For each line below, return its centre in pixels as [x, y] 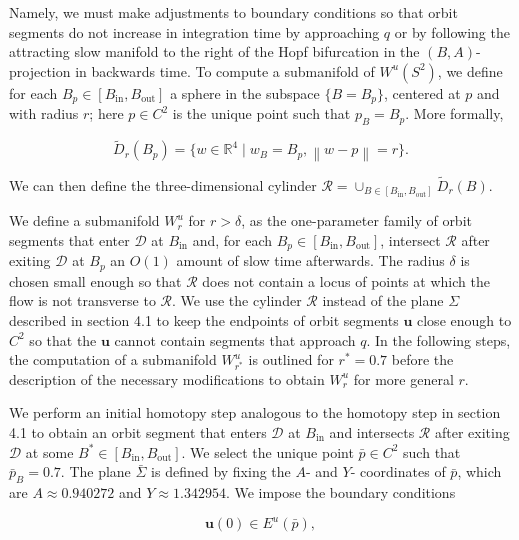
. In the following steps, [438, 339]
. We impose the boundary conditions [340, 491]
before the [422, 359]
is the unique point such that [261, 113]
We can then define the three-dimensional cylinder [163, 184]
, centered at [422, 92]
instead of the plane [383, 300]
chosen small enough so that [95, 280]
